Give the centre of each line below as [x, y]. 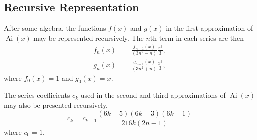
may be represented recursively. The [89, 38]
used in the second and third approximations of [153, 95]
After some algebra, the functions [55, 28]
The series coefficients [37, 95]
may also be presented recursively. [56, 104]
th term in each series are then [197, 38]
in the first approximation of [209, 28]
